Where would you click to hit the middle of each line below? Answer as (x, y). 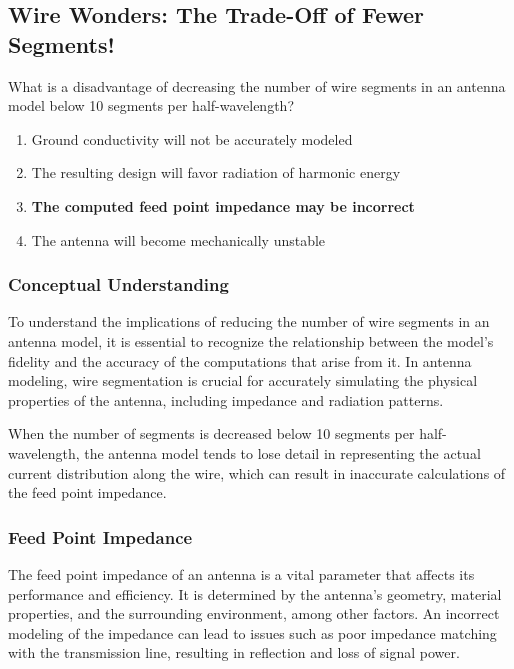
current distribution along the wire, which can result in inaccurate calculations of (257, 472)
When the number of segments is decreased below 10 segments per (211, 433)
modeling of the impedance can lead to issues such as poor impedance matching (252, 632)
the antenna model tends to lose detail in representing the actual (282, 452)
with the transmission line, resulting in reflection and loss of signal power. (234, 652)
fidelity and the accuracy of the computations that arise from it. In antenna (240, 360)
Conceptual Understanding (118, 284)
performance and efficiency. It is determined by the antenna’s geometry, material (255, 593)
